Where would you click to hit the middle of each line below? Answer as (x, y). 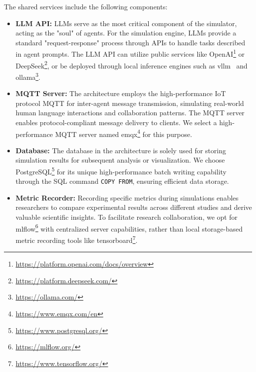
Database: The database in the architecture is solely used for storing (121, 150)
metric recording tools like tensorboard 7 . (77, 239)
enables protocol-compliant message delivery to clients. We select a (116, 122)
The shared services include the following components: (86, 6)
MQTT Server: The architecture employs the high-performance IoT (121, 93)
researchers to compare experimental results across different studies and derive (134, 207)
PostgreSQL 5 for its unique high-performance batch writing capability (121, 170)
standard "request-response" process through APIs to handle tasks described (130, 42)
